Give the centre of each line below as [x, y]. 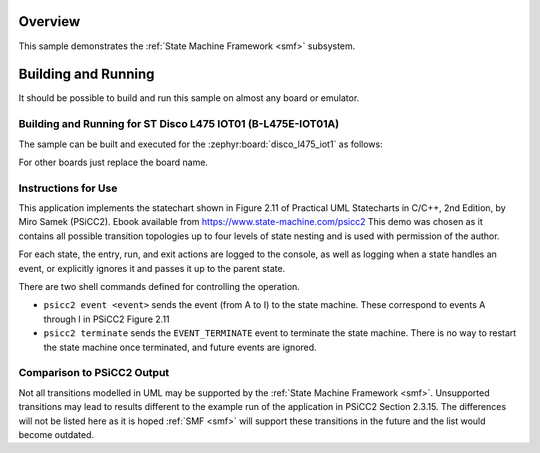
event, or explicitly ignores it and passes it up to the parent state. [152, 268]
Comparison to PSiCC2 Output [94, 373]
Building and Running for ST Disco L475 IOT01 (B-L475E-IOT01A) [179, 124]
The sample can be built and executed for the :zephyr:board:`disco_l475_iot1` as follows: [201, 144]
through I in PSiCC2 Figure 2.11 [106, 319]
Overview [49, 21]
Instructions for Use [68, 188]
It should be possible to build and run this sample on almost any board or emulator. [189, 98]
